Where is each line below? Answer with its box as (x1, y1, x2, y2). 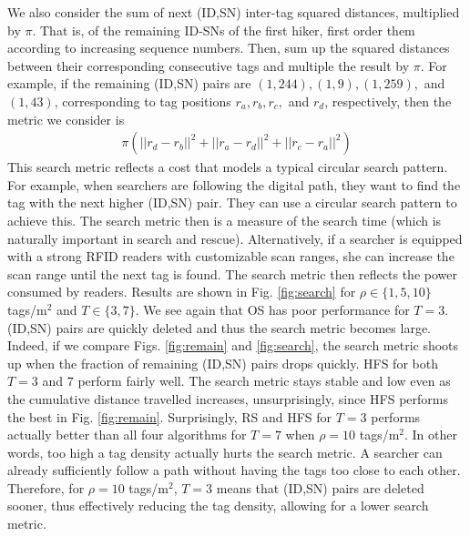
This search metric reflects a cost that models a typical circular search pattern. (7, 157, 448, 177)
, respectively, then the (324, 91, 452, 110)
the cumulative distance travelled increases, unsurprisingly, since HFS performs (7, 389, 448, 408)
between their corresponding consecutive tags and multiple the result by (7, 56, 410, 75)
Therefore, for (7, 478, 85, 497)
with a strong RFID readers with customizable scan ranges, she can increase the (7, 247, 455, 266)
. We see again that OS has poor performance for (135, 299, 410, 319)
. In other (404, 425, 458, 444)
